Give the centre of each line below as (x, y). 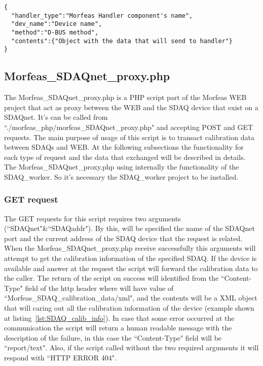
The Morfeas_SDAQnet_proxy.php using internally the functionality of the (122, 167)
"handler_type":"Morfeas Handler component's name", (102, 15)
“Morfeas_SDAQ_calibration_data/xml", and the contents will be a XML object (131, 298)
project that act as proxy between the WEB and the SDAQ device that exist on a (131, 107)
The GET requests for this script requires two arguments (92, 218)
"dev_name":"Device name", (57, 24)
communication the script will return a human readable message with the (118, 328)
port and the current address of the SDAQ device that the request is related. (123, 238)
